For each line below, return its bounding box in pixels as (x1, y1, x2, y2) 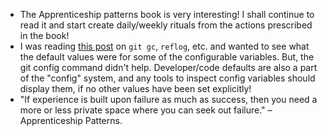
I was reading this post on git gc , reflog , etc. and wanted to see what (19, 40, 310, 52)
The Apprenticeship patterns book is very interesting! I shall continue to (19, 9, 315, 20)
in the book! (19, 30, 70, 41)
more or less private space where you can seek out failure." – (19, 104, 273, 116)
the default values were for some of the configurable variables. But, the (19, 51, 315, 63)
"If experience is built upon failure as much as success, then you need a (19, 94, 318, 105)
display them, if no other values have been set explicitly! (19, 83, 252, 94)
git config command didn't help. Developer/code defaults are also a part (19, 62, 318, 73)
